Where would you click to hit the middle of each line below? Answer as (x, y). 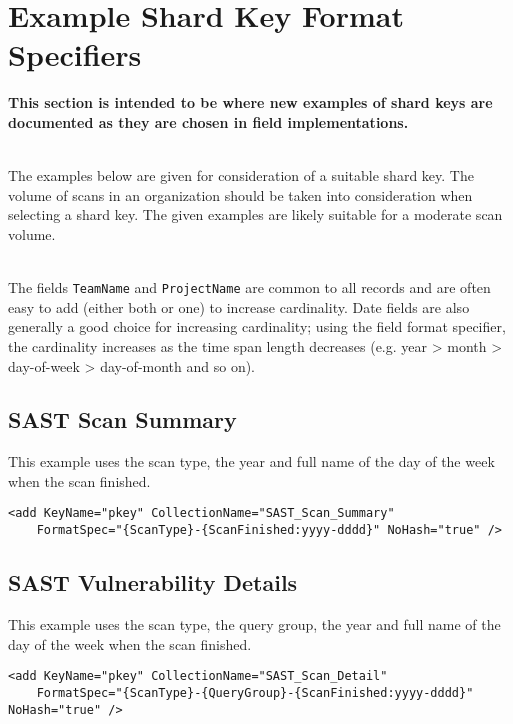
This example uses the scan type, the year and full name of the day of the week (251, 461)
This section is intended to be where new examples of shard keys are (250, 102)
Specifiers (75, 54)
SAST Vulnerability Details (153, 582)
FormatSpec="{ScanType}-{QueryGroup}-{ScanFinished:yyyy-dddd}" (255, 692)
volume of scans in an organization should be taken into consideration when (240, 194)
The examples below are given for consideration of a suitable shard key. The (241, 175)
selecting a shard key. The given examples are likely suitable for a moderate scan (255, 214)
